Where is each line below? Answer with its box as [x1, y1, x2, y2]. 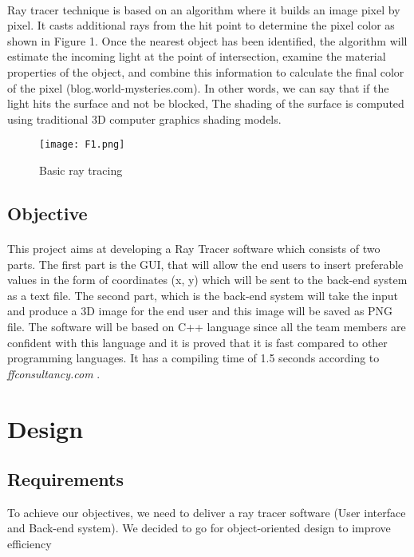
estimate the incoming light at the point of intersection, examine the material [7, 48, 386, 65]
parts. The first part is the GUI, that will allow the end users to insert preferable [7, 255, 404, 272]
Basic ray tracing [39, 162, 123, 178]
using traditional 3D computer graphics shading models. [7, 110, 282, 127]
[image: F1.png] [39, 139, 125, 151]
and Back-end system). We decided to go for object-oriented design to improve [7, 519, 391, 536]
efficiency [7, 535, 52, 552]
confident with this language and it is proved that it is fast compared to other [7, 334, 388, 350]
